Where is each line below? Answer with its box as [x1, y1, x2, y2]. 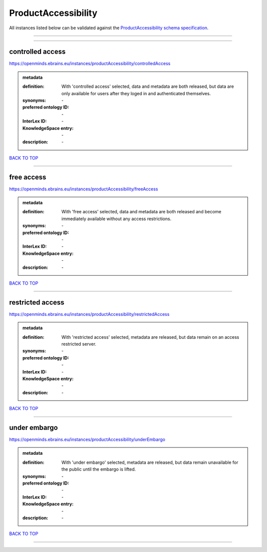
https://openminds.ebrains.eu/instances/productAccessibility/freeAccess [9, 186, 158, 192]
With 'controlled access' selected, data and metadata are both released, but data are [61, 83, 234, 89]
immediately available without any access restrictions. [61, 216, 172, 222]
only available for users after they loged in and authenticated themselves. [61, 90, 211, 96]
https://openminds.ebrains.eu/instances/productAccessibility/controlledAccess [9, 61, 171, 66]
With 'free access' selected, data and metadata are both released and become [61, 209, 222, 215]
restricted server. [61, 341, 96, 347]
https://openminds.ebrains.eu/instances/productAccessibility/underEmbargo [9, 436, 166, 442]
